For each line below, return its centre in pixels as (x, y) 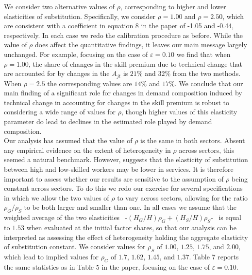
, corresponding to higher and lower (173, 6)
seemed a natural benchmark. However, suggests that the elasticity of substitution (126, 159)
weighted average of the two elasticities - (66, 217)
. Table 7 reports (214, 256)
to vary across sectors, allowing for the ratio (183, 197)
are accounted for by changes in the (57, 73)
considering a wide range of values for (60, 112)
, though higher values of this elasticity (179, 112)
